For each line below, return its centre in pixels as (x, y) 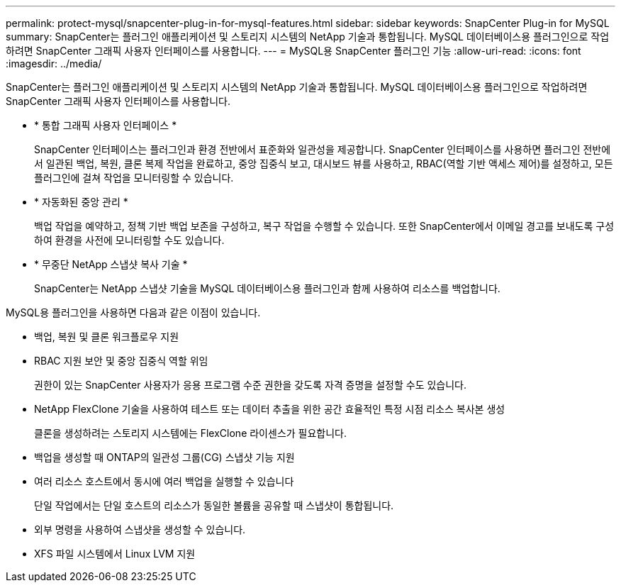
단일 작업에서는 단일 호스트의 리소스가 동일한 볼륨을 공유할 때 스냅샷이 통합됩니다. (214, 505)
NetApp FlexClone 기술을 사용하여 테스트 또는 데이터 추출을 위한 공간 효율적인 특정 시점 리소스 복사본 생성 (270, 409)
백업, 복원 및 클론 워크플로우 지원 (107, 337)
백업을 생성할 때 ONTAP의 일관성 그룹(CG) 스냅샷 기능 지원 (164, 457)
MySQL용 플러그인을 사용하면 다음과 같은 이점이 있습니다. (133, 312)
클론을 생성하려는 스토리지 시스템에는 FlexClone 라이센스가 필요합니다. (191, 433)
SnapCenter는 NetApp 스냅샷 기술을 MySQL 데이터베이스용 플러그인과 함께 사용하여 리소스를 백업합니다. (267, 288)
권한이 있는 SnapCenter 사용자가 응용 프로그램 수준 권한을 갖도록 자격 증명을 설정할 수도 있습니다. (251, 385)
